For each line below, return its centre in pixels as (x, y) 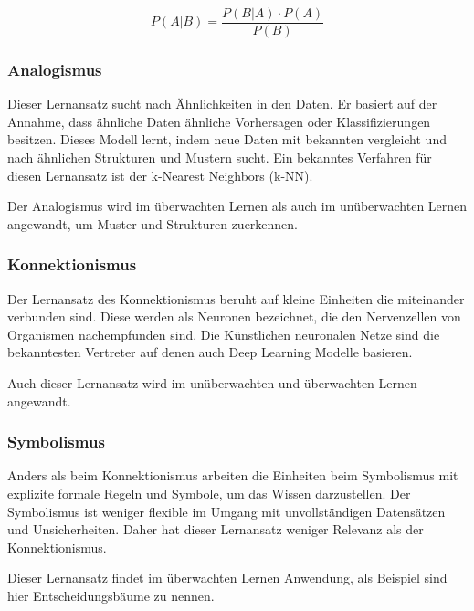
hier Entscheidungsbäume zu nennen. (111, 595)
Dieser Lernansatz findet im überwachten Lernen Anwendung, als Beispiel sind (227, 578)
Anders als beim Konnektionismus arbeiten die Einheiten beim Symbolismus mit (233, 475)
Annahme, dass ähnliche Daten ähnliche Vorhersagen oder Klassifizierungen (219, 121)
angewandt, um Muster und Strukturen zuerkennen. (153, 223)
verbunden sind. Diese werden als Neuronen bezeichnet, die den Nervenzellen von (234, 316)
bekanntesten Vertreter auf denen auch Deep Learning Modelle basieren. (210, 352)
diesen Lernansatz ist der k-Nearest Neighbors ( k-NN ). (160, 175)
